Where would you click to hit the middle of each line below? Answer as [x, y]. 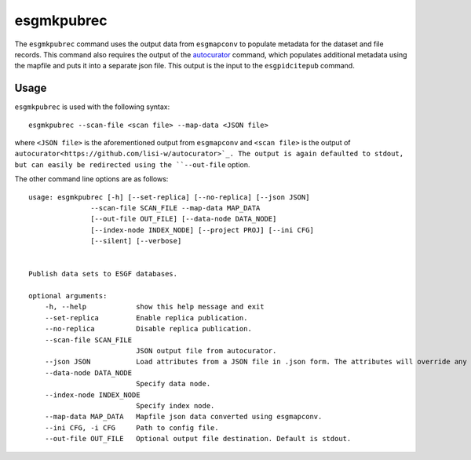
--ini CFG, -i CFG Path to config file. [131, 427]
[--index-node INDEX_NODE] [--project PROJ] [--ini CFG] [202, 230]
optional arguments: [68, 296]
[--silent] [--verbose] [136, 241]
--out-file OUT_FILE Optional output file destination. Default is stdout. [198, 439]
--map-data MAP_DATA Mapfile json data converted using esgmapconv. [183, 417]
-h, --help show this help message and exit [154, 307]
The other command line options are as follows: [91, 179]
